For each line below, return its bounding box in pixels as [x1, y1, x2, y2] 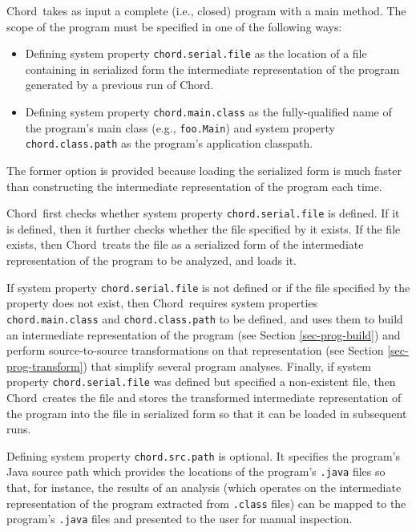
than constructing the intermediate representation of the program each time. [6, 177, 382, 194]
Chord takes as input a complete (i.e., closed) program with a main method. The [6, 2, 406, 18]
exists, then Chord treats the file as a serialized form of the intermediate [6, 236, 364, 253]
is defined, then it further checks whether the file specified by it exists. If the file [6, 220, 401, 237]
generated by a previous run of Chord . [25, 76, 214, 93]
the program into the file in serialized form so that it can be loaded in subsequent [6, 404, 407, 421]
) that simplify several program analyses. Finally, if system [83, 357, 371, 374]
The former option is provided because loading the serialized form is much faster [6, 162, 402, 178]
